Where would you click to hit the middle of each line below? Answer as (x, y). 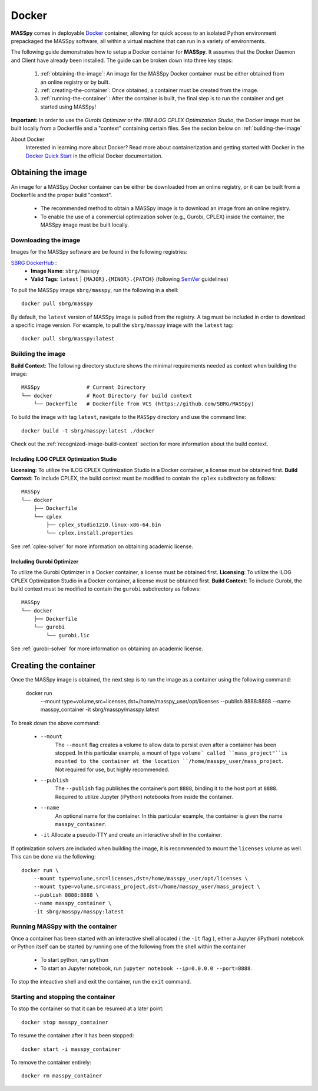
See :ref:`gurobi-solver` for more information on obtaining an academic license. (107, 648)
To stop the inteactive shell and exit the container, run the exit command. (101, 982)
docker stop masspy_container (65, 1022)
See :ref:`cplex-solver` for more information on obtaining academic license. (102, 546)
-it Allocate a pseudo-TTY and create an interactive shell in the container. (131, 835)
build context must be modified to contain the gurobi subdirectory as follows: (106, 589)
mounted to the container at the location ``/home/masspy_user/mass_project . (169, 761)
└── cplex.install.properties (90, 533)
